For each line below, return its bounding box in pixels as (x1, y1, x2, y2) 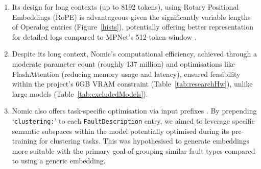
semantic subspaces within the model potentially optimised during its (12, 125, 229, 136)
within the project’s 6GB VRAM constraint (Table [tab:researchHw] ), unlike (12, 78, 253, 89)
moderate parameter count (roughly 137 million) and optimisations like (12, 58, 235, 69)
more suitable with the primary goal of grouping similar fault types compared (12, 145, 255, 156)
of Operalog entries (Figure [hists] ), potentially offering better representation (12, 21, 253, 32)
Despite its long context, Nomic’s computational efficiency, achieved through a (12, 48, 257, 59)
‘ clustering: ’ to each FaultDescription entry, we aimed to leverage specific (12, 115, 255, 126)
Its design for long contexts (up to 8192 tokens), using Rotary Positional (12, 2, 239, 12)
